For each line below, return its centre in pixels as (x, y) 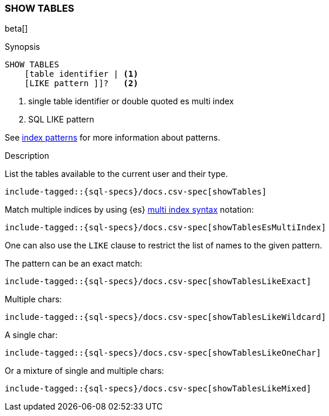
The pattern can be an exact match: (74, 264)
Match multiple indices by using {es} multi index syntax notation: (129, 210)
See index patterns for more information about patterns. (113, 138)
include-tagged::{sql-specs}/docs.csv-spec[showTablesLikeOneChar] (163, 353)
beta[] (16, 29)
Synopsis (23, 47)
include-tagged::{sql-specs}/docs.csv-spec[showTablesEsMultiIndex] (165, 228)
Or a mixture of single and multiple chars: (84, 371)
